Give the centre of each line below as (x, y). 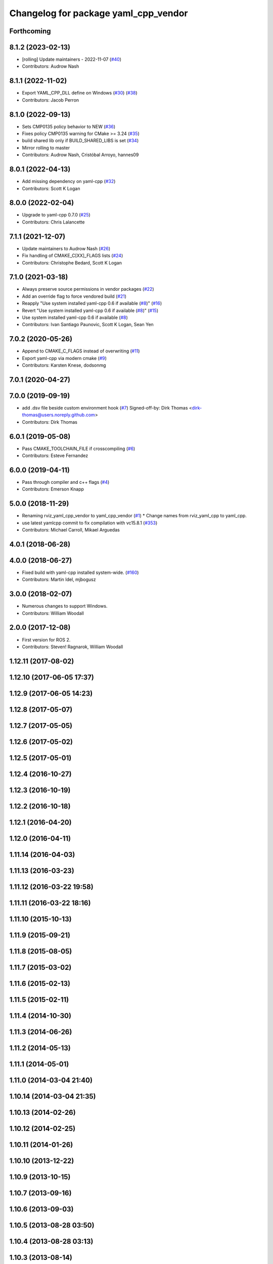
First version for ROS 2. (46, 640)
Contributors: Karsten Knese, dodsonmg (64, 365)
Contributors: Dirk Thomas (50, 422)
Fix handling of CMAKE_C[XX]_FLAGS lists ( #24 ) (73, 256)
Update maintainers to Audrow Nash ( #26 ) (66, 248)
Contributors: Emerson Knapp (53, 489)
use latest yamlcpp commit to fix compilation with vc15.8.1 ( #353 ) (90, 523)
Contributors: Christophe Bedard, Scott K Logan (72, 262)
